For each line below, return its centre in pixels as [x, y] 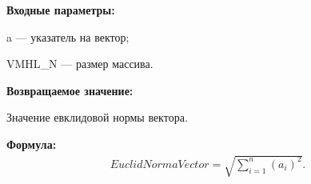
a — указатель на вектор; [68, 36]
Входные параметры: [61, 10]
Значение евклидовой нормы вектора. [97, 117]
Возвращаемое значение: [70, 90]
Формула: [32, 144]
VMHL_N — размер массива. [80, 64]
